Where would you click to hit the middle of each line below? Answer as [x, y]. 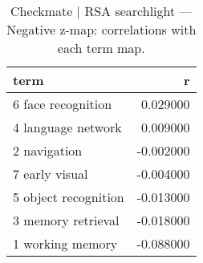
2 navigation [48, 150]
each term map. [101, 48]
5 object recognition [69, 197]
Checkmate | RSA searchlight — [101, 11]
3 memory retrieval [66, 220]
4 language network [67, 127]
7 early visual [51, 174]
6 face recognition [63, 104]
